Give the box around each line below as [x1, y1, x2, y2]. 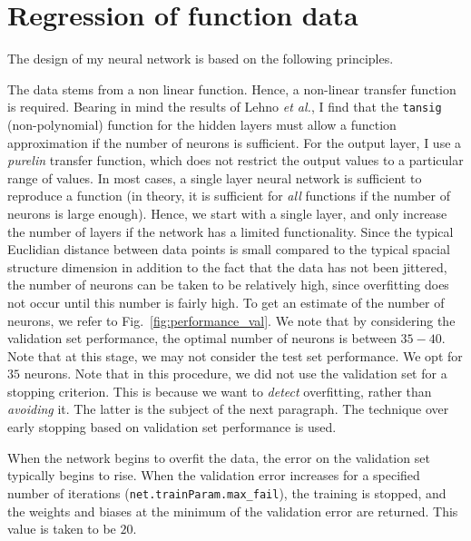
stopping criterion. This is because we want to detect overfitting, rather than [7, 381, 432, 400]
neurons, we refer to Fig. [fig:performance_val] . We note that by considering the [7, 310, 456, 330]
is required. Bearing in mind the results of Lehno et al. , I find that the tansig [7, 97, 442, 116]
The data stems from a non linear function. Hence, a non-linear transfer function [7, 79, 456, 98]
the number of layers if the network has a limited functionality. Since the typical [7, 221, 454, 241]
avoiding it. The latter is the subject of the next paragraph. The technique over [7, 399, 449, 418]
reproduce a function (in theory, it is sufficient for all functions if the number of [7, 186, 450, 205]
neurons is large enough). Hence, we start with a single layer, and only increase [7, 203, 447, 222]
